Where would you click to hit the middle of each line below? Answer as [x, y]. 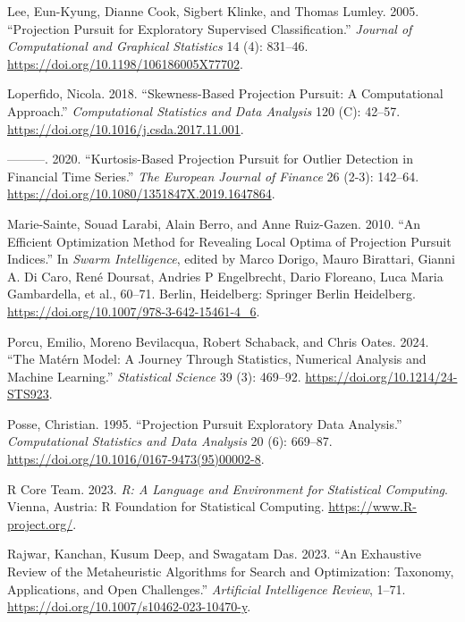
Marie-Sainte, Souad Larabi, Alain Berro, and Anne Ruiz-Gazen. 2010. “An [214, 223]
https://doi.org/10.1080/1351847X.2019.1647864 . [141, 193]
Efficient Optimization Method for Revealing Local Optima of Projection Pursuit [229, 241]
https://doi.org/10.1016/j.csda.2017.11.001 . [126, 128]
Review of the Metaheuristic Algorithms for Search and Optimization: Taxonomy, [231, 572]
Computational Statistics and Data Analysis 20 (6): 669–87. [170, 441]
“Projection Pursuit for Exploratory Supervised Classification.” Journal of [210, 28]
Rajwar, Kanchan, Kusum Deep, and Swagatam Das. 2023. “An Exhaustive [215, 554]
